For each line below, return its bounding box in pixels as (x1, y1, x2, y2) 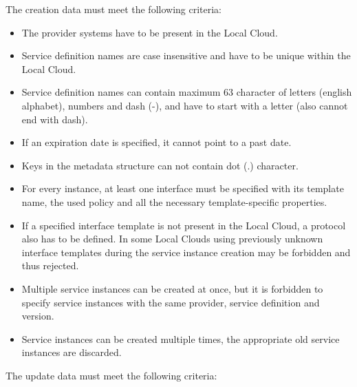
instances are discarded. (21, 345, 122, 359)
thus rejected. (21, 258, 79, 273)
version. (21, 308, 54, 323)
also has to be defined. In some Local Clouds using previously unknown (21, 231, 323, 246)
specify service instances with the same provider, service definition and (21, 295, 320, 309)
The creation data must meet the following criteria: (6, 2, 222, 16)
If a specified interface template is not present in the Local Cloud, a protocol (21, 218, 346, 232)
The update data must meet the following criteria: (6, 368, 217, 382)
